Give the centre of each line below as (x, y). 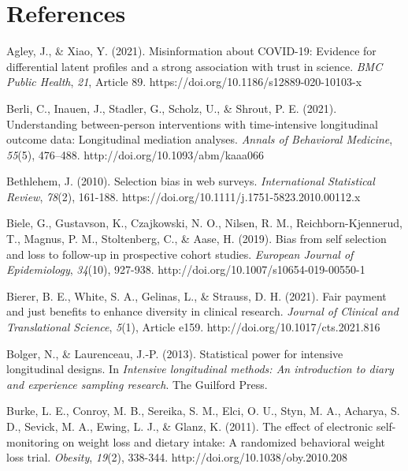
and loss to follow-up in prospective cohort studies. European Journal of (180, 254)
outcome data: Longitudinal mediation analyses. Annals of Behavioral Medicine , (200, 139)
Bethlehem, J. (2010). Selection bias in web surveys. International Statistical (191, 181)
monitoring (33, 441)
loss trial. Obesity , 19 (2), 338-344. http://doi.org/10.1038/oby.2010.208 (177, 457)
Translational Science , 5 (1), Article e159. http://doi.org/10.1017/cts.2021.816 (193, 327)
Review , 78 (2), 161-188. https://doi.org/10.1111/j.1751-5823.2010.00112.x (184, 196)
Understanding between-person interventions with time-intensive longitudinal (192, 123)
